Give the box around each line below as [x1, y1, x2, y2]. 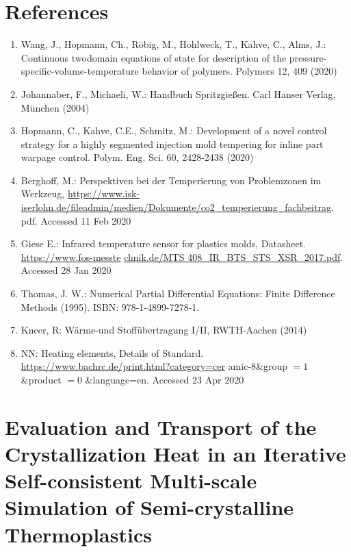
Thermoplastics [5, 520, 152, 548]
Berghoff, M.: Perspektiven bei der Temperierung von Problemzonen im [21, 173, 322, 187]
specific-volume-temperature [21, 64, 139, 78]
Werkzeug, [21, 186, 65, 201]
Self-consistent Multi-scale [5, 466, 257, 494]
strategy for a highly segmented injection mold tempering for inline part [21, 136, 324, 151]
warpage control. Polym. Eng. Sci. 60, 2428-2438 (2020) [21, 150, 254, 164]
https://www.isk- [67, 186, 140, 201]
